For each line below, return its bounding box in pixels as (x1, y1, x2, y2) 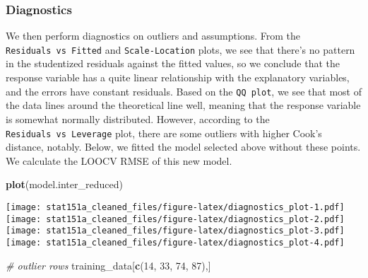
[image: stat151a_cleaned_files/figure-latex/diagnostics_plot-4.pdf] (6, 237, 345, 248)
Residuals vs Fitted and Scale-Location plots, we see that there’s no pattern (6, 42, 355, 57)
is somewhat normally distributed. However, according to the (6, 111, 270, 126)
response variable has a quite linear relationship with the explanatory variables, (6, 70, 350, 85)
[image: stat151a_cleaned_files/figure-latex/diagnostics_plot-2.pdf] (6, 214, 345, 224)
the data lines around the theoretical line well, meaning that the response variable (6, 98, 361, 112)
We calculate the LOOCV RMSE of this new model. (6, 153, 232, 168)
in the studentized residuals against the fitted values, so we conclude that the (6, 56, 340, 71)
